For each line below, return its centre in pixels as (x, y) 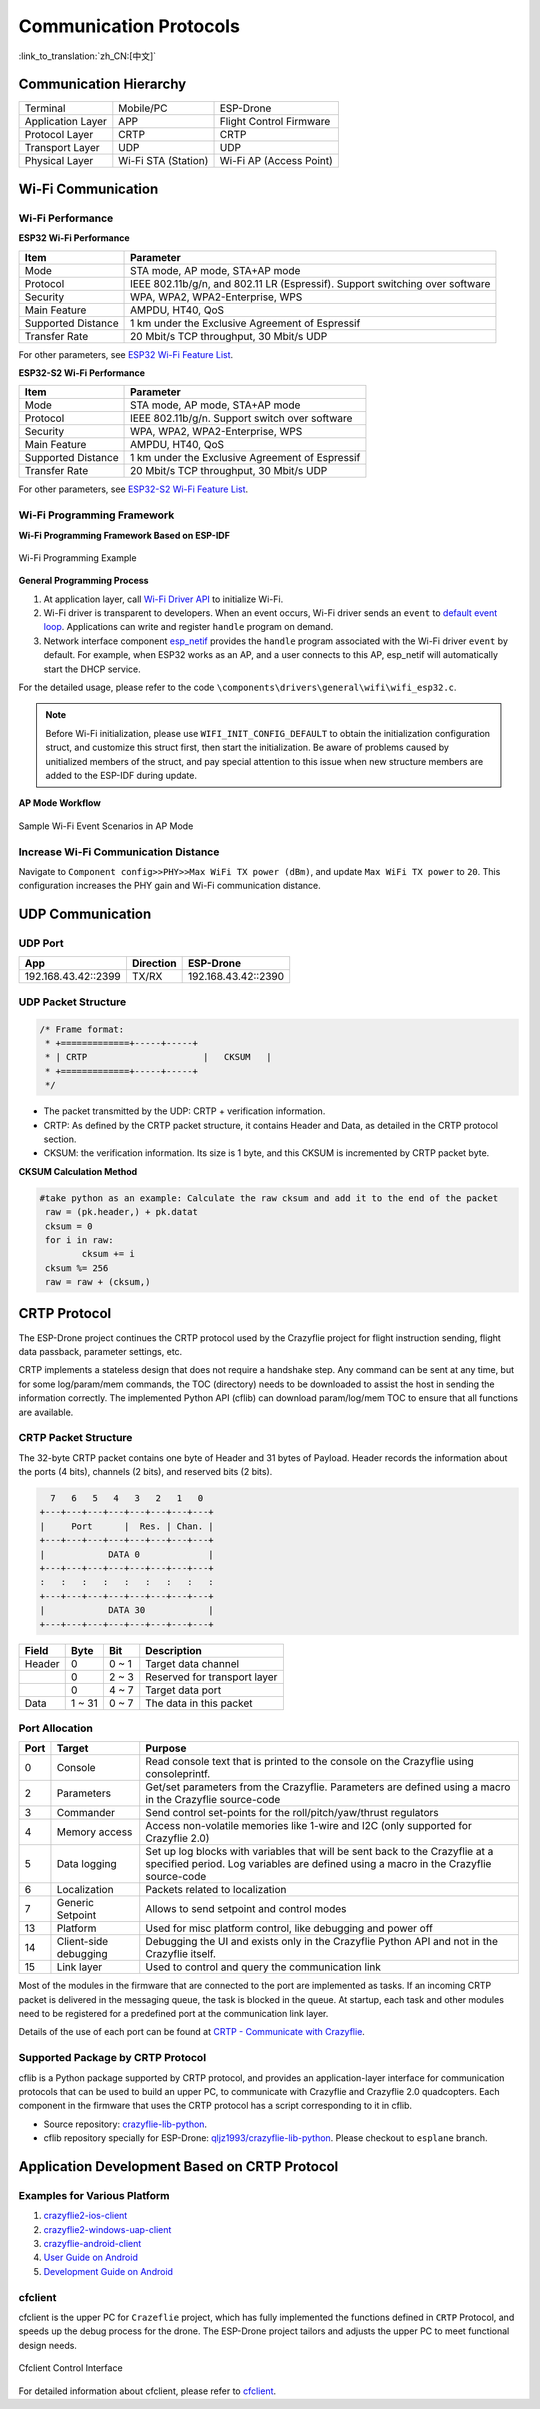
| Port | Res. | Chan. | (126, 1526)
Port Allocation (56, 1728)
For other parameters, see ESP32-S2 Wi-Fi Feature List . (133, 489)
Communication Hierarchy (102, 84)
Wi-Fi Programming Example (77, 557)
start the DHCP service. (92, 669)
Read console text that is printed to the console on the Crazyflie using (309, 1762)
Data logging (86, 1864)
